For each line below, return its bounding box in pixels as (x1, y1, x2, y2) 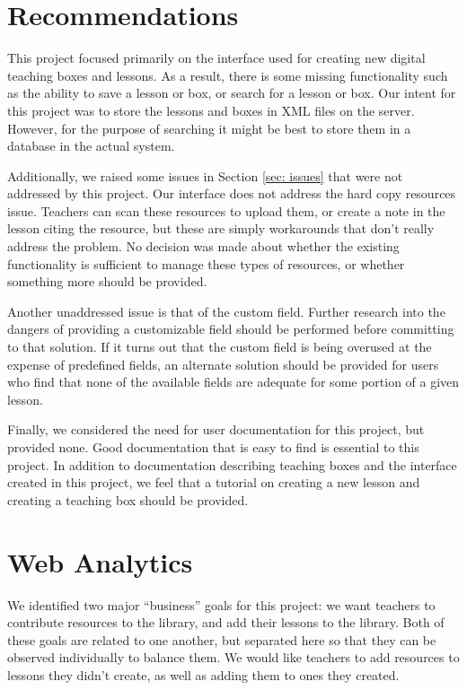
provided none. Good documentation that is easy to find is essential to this (7, 438, 419, 456)
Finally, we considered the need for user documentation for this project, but (7, 420, 425, 439)
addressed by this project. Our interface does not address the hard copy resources (7, 184, 456, 203)
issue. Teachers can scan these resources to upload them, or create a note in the (7, 201, 445, 220)
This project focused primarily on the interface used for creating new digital (7, 48, 426, 67)
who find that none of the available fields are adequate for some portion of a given (7, 372, 460, 391)
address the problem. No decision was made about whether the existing (7, 237, 400, 256)
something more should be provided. (7, 272, 207, 291)
